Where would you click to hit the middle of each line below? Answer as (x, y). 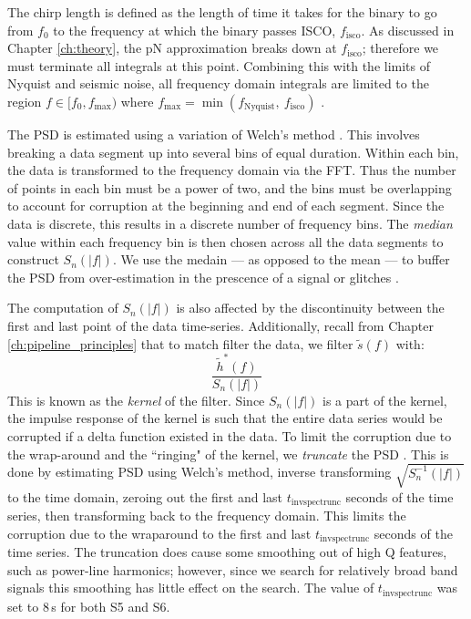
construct (33, 259)
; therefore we (400, 48)
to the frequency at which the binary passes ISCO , (195, 30)
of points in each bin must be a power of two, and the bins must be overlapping (230, 187)
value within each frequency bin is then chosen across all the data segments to (225, 241)
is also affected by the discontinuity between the (310, 308)
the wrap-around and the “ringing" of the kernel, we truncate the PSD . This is (228, 454)
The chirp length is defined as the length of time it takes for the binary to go (222, 12)
